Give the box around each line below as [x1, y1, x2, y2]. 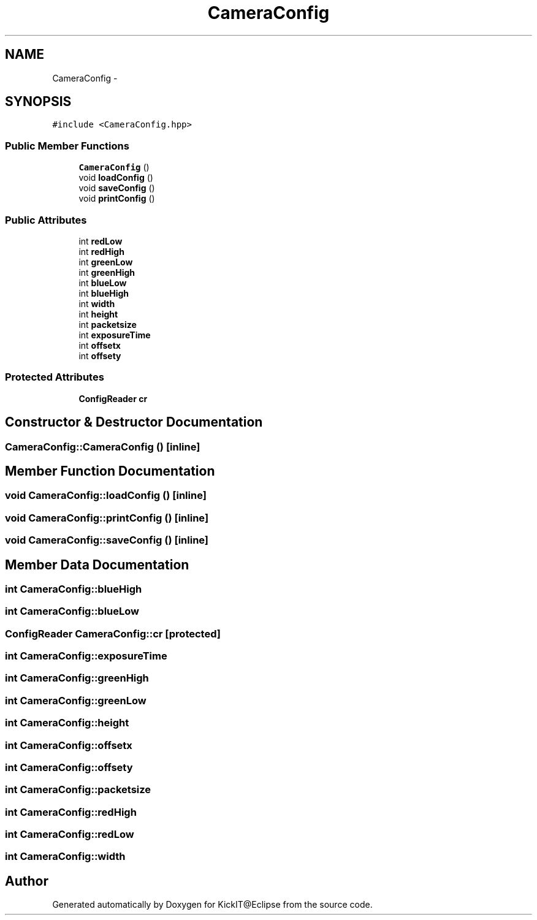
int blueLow [78, 277, 127, 288]
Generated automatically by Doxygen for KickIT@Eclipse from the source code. [52, 899, 373, 910]
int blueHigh [78, 287, 129, 298]
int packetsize [78, 319, 137, 330]
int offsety [78, 350, 121, 361]
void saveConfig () [78, 183, 155, 194]
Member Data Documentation [5, 557, 189, 572]
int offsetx [78, 340, 121, 351]
